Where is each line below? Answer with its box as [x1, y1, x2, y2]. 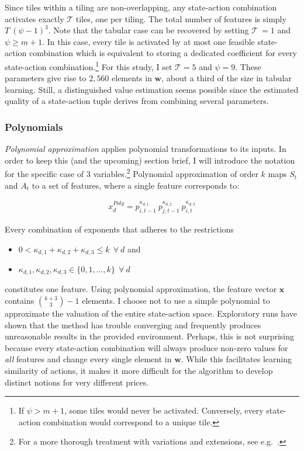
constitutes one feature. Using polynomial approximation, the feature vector [5, 283, 277, 295]
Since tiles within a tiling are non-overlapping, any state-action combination [5, 1, 277, 13]
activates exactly [5, 12, 64, 25]
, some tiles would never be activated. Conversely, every [64, 404, 264, 417]
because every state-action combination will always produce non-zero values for [5, 341, 288, 353]
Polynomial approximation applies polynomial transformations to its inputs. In [5, 143, 286, 155]
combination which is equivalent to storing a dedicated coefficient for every [29, 47, 297, 59]
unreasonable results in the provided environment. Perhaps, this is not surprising [5, 330, 295, 342]
